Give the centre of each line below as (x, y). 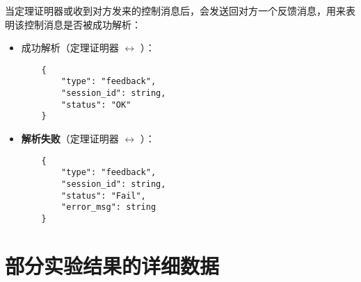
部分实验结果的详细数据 (112, 265)
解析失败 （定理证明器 (70, 139)
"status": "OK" (96, 105)
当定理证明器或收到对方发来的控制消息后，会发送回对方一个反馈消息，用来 (175, 10)
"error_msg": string (109, 207)
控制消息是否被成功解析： (82, 24)
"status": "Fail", (104, 196)
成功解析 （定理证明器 (70, 48)
